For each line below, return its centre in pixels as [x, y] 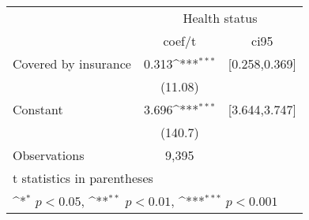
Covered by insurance [72, 63]
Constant [38, 109]
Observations [49, 155]
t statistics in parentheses [83, 178]
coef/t [180, 41]
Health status [220, 18]
